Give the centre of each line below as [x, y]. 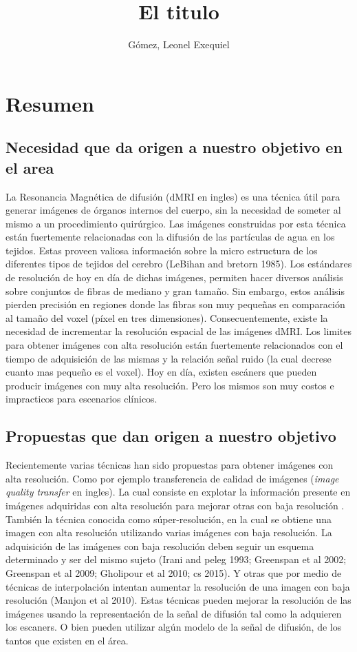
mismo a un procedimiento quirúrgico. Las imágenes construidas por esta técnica [176, 223]
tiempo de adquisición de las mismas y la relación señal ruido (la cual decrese [169, 358]
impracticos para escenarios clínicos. [82, 399]
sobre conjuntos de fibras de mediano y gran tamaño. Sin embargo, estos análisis [175, 291]
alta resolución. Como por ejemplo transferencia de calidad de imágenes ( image [172, 478]
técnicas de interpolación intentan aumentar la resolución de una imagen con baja [178, 586]
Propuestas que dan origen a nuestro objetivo [171, 436]
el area [30, 167]
